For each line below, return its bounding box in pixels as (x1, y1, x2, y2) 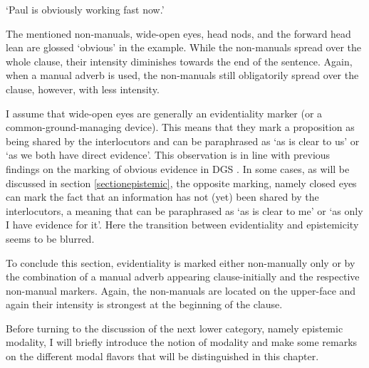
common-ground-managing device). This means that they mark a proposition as (6, 120, 355, 135)
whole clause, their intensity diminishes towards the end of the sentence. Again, (6, 53, 353, 68)
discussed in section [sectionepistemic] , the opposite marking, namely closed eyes (6, 175, 357, 190)
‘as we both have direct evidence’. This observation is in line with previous (6, 147, 331, 162)
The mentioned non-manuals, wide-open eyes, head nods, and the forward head (6, 26, 351, 41)
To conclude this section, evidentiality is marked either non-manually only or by (6, 255, 355, 270)
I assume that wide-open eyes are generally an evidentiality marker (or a (6, 105, 323, 120)
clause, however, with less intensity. (6, 81, 160, 96)
